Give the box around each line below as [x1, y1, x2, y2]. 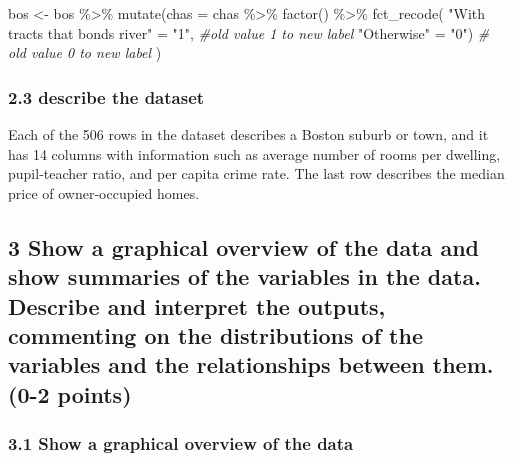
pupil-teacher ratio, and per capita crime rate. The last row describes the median [8, 163, 505, 184]
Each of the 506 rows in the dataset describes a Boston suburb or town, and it [8, 124, 489, 144]
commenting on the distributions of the [8, 319, 423, 350]
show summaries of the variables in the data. [8, 261, 481, 292]
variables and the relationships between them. [8, 349, 494, 380]
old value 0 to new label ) [8, 42, 162, 63]
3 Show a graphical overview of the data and [8, 231, 479, 262]
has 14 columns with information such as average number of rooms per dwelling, [8, 143, 501, 164]
